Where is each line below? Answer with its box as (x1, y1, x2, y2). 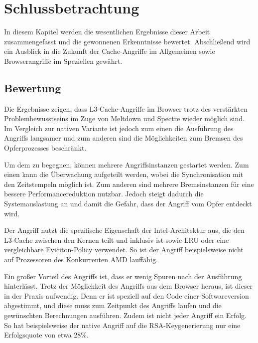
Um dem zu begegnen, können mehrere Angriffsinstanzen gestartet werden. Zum (4, 159, 249, 170)
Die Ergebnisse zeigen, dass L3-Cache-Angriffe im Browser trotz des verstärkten (4, 103, 248, 114)
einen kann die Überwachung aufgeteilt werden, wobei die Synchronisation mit (4, 169, 244, 179)
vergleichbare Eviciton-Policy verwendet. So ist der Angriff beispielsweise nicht (4, 244, 244, 255)
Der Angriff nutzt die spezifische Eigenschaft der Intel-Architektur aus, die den (4, 225, 245, 235)
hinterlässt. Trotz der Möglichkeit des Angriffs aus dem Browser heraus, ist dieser (4, 281, 253, 291)
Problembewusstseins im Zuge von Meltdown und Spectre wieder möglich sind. (4, 113, 245, 124)
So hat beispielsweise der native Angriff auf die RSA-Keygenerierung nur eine (4, 320, 241, 330)
